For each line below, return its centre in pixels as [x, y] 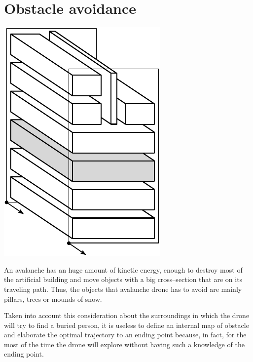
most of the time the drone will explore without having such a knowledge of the [124, 344]
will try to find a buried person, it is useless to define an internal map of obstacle [126, 325]
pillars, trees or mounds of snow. [53, 299]
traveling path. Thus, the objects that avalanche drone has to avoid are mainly [123, 289]
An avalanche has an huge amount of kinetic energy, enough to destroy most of [123, 269]
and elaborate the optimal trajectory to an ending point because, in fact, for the [125, 335]
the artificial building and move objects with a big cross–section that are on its [123, 279]
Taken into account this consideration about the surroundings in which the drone [127, 315]
